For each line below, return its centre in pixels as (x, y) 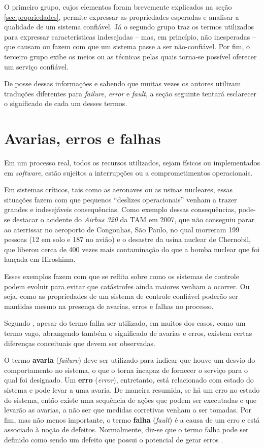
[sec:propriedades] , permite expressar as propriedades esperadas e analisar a (122, 16)
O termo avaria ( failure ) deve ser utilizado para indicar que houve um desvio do (130, 360)
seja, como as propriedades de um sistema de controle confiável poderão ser (121, 296)
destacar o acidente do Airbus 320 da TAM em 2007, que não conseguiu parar (134, 219)
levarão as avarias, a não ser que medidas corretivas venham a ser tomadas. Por (128, 410)
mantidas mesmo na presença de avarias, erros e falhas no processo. (109, 306)
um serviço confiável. (36, 66)
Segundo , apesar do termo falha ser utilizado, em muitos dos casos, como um (125, 323)
